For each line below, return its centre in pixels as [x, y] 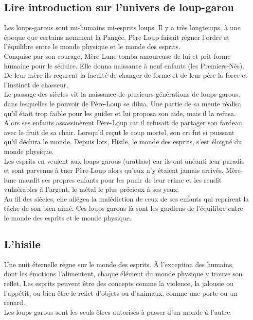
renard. [15, 302]
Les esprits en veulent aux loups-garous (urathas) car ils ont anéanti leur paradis [124, 160]
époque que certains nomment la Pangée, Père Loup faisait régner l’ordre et [117, 37]
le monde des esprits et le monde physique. [68, 218]
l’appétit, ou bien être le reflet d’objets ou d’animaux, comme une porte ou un [121, 293]
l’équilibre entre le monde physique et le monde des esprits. [92, 46]
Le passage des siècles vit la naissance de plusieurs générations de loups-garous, [122, 94]
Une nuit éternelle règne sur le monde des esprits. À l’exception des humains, [119, 264]
